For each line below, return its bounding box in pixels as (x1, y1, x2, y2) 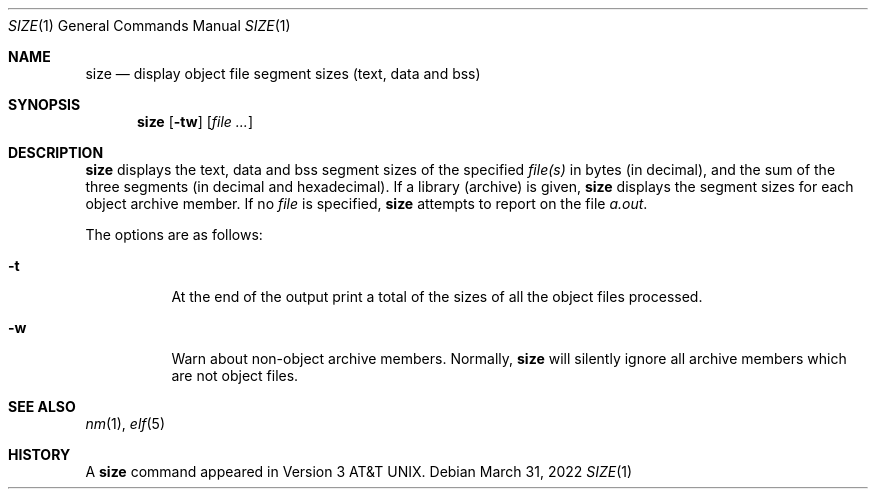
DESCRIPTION (8, 144, 104, 161)
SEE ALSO (8, 398, 76, 415)
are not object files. (171, 367, 299, 384)
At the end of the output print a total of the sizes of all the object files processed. (171, 288, 703, 305)
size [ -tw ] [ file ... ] (137, 113, 253, 130)
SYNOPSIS (8, 96, 81, 113)
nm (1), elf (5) (85, 415, 166, 432)
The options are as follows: (85, 226, 263, 243)
